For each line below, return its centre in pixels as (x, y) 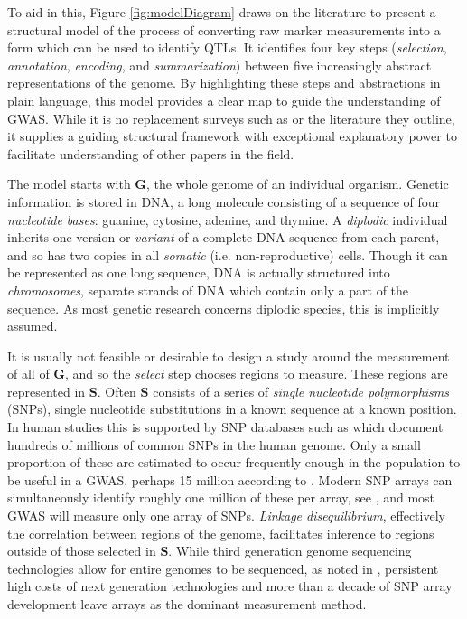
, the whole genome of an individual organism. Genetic (298, 184)
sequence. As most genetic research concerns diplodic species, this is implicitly (224, 308)
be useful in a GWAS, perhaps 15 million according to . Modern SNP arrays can (230, 479)
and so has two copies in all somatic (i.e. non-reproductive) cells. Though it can (228, 254)
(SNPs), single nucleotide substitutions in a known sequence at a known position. (232, 409)
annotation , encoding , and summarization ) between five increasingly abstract (219, 65)
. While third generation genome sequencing (290, 551)
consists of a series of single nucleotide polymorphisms (301, 391)
